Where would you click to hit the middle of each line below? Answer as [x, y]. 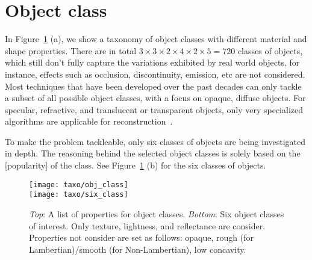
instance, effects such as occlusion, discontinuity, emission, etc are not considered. [155, 74]
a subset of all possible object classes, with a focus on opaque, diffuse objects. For [155, 98]
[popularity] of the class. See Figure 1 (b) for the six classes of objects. [136, 165]
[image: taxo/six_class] [79, 195]
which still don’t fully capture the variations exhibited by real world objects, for [152, 62]
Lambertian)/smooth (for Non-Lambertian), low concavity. [138, 249]
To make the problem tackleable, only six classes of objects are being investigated [155, 141]
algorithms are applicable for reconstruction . [89, 121]
